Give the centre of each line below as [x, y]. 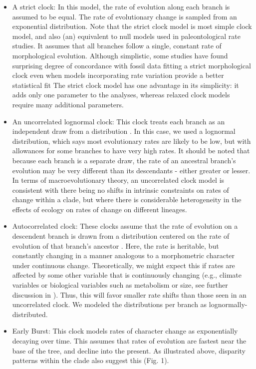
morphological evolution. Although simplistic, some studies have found [120, 55]
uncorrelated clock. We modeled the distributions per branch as [110, 304]
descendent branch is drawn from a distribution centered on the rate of [121, 236]
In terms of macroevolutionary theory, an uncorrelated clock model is [118, 180]
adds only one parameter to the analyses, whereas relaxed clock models [121, 95]
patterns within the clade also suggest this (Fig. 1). [91, 360]
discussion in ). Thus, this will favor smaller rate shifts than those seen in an [129, 294]
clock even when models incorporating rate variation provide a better [118, 75]
